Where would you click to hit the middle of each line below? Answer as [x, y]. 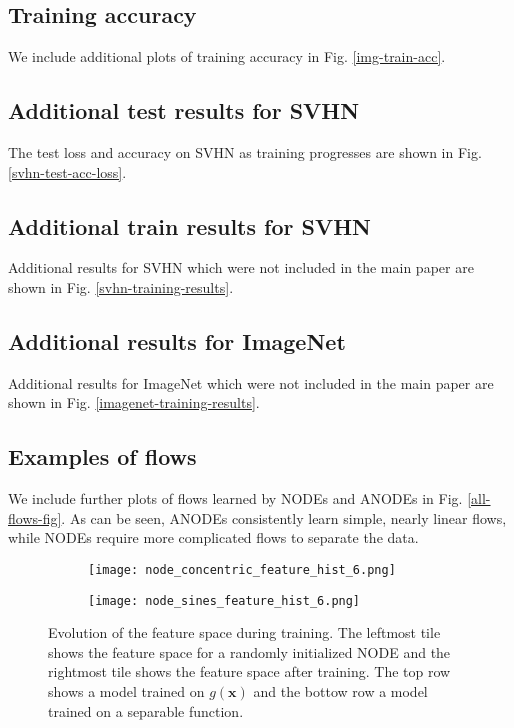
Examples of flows [102, 456]
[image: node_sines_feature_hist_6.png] [224, 600]
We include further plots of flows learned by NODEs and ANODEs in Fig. [235, 498]
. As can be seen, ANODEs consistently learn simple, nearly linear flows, [284, 517]
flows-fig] [35, 517]
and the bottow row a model [340, 691]
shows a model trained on [126, 691]
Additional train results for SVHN [189, 225]
